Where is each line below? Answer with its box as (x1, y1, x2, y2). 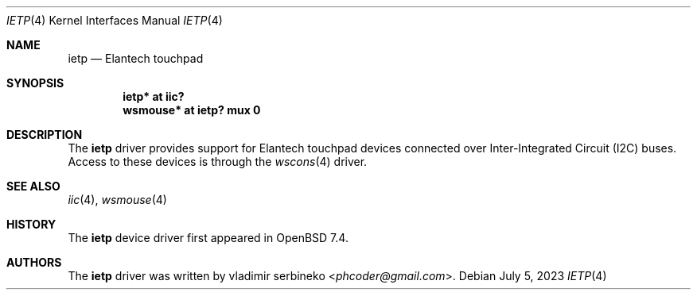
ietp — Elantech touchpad (68, 52, 204, 65)
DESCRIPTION (6, 128, 83, 141)
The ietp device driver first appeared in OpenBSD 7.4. (68, 231, 348, 244)
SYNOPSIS (6, 76, 64, 90)
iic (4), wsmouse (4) (68, 193, 167, 206)
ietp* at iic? (123, 90, 185, 103)
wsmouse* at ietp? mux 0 (123, 103, 261, 117)
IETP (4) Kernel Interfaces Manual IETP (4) (6, 13, 223, 27)
